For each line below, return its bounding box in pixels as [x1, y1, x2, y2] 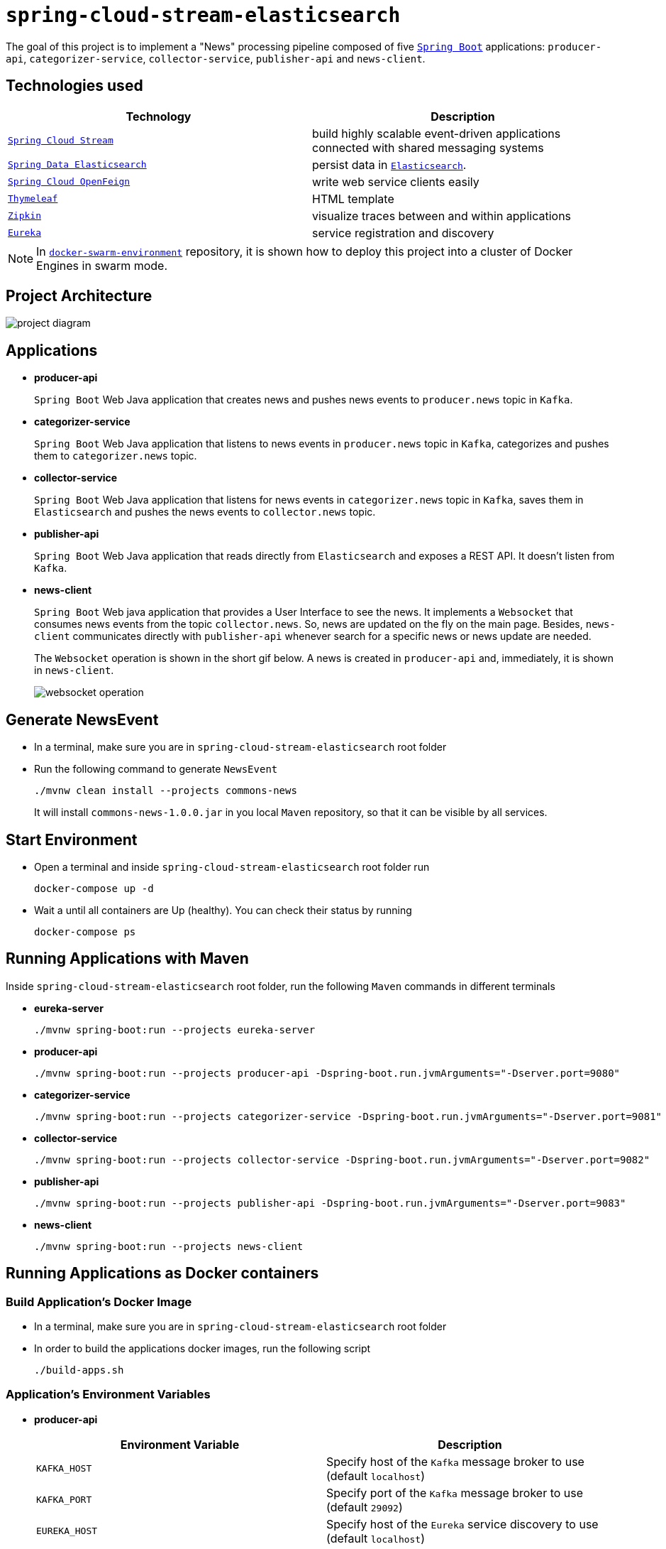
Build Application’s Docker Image [6, 1294, 192, 1309]
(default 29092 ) [326, 1499, 403, 1514]
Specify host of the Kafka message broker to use [326, 1454, 584, 1469]
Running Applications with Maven [6, 950, 249, 968]
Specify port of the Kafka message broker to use [326, 1485, 584, 1500]
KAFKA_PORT [36, 1494, 92, 1506]
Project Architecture [6, 287, 152, 305]
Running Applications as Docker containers [6, 1264, 319, 1283]
